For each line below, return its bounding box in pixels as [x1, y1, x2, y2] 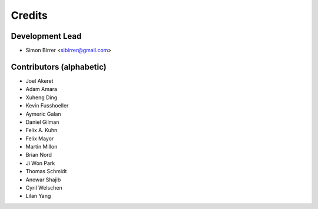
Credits [11, 9, 48, 22]
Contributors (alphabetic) [11, 62, 107, 72]
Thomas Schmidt [25, 168, 67, 175]
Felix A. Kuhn [25, 127, 58, 134]
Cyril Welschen [25, 184, 62, 191]
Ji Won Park [25, 159, 55, 167]
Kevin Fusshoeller [25, 102, 69, 109]
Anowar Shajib [25, 176, 61, 183]
